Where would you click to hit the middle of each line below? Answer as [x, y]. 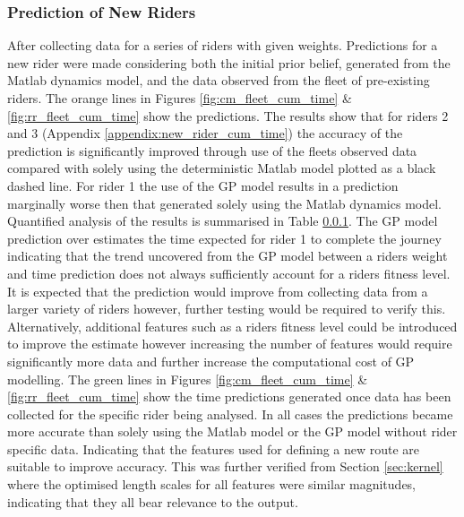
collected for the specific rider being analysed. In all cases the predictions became [230, 414]
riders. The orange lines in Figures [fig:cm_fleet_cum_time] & [180, 98]
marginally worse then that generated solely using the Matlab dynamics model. [224, 203]
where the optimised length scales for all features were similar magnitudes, [212, 484]
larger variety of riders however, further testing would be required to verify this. [227, 309]
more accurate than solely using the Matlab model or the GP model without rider [232, 431]
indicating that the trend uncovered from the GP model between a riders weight [228, 256]
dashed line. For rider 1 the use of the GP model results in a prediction [203, 185]
